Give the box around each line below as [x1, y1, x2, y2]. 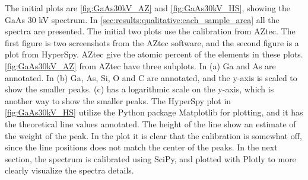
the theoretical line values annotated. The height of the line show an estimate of [5, 117, 296, 130]
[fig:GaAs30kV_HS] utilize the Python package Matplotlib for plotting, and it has [5, 106, 303, 118]
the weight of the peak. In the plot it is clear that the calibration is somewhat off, [5, 129, 302, 142]
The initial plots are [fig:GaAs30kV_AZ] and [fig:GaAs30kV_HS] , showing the [5, 2, 290, 14]
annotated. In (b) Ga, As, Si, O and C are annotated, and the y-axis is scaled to [5, 71, 297, 83]
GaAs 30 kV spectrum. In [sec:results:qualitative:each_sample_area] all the [5, 13, 280, 25]
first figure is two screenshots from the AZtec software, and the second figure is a [5, 36, 299, 49]
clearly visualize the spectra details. [5, 164, 134, 176]
